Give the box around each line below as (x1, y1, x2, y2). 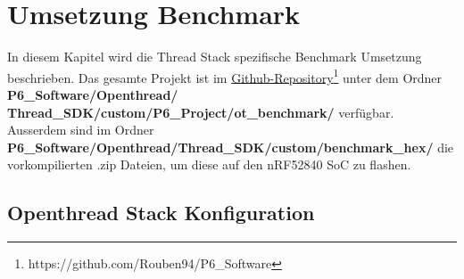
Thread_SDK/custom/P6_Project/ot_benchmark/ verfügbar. (7, 103, 394, 121)
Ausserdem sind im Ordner (7, 120, 154, 139)
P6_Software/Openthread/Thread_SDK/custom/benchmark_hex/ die (7, 137, 454, 156)
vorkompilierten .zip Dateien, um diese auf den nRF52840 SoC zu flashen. (7, 155, 411, 174)
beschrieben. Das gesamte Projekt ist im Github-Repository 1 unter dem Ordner (7, 65, 443, 86)
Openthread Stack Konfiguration (7, 199, 315, 226)
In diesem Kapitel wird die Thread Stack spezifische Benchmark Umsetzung (7, 47, 422, 66)
